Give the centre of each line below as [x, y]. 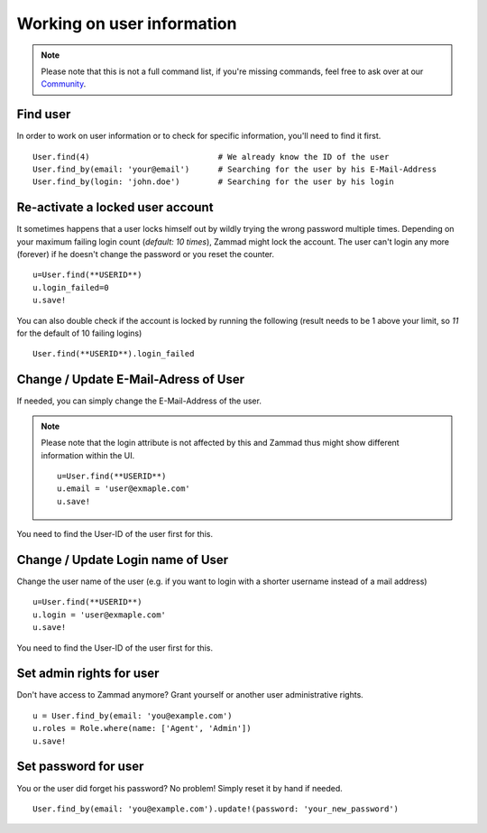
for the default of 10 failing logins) [79, 333]
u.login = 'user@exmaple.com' [100, 615]
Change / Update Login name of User [123, 560]
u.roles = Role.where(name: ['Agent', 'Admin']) [142, 728]
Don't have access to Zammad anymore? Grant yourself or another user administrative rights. [190, 695]
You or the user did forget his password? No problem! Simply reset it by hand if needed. [179, 788]
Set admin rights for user [88, 674]
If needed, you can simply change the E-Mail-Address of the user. [139, 401]
